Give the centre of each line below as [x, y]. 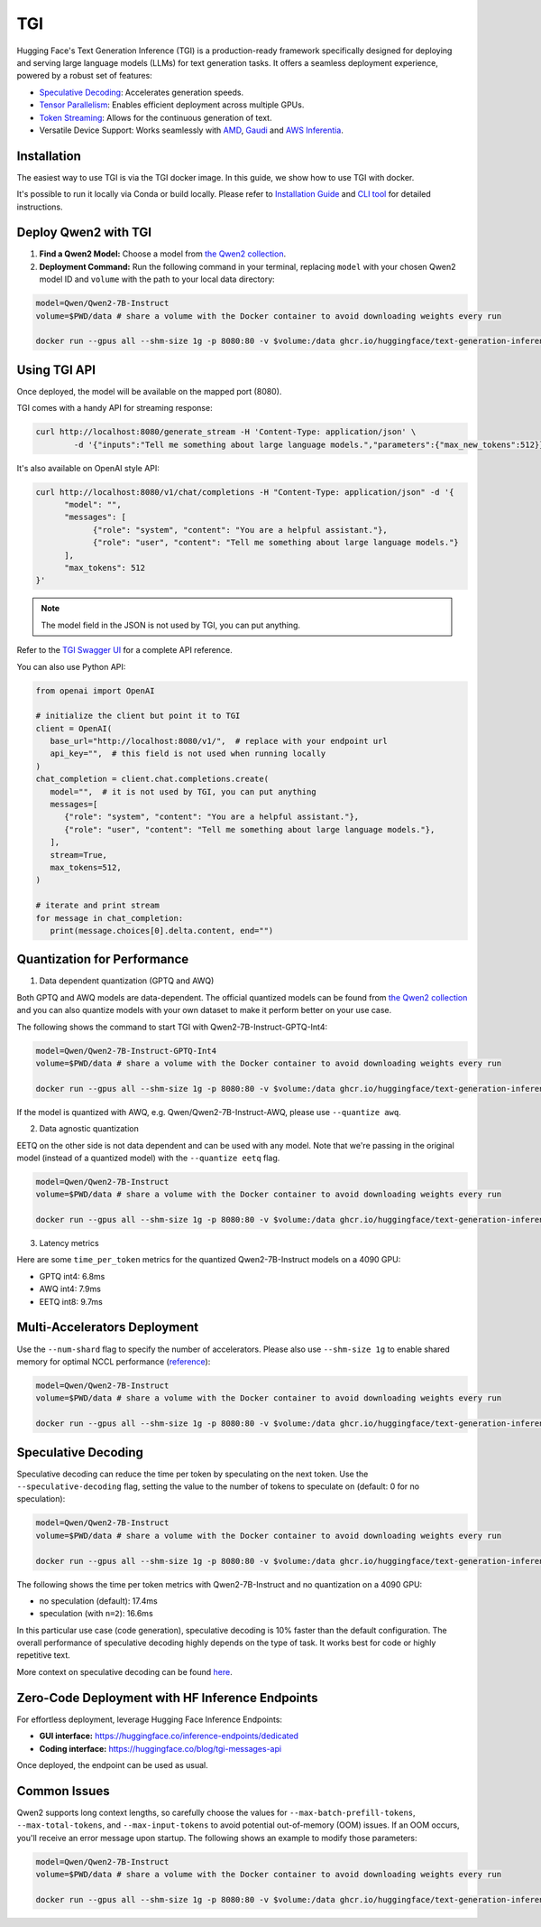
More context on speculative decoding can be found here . [125, 1671]
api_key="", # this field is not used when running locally [188, 754]
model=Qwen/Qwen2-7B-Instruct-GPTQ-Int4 [126, 1051]
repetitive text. [44, 1655]
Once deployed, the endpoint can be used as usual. [112, 1764]
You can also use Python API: [71, 666]
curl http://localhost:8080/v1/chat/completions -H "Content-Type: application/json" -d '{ [245, 492]
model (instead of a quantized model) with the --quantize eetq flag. [148, 1158]
